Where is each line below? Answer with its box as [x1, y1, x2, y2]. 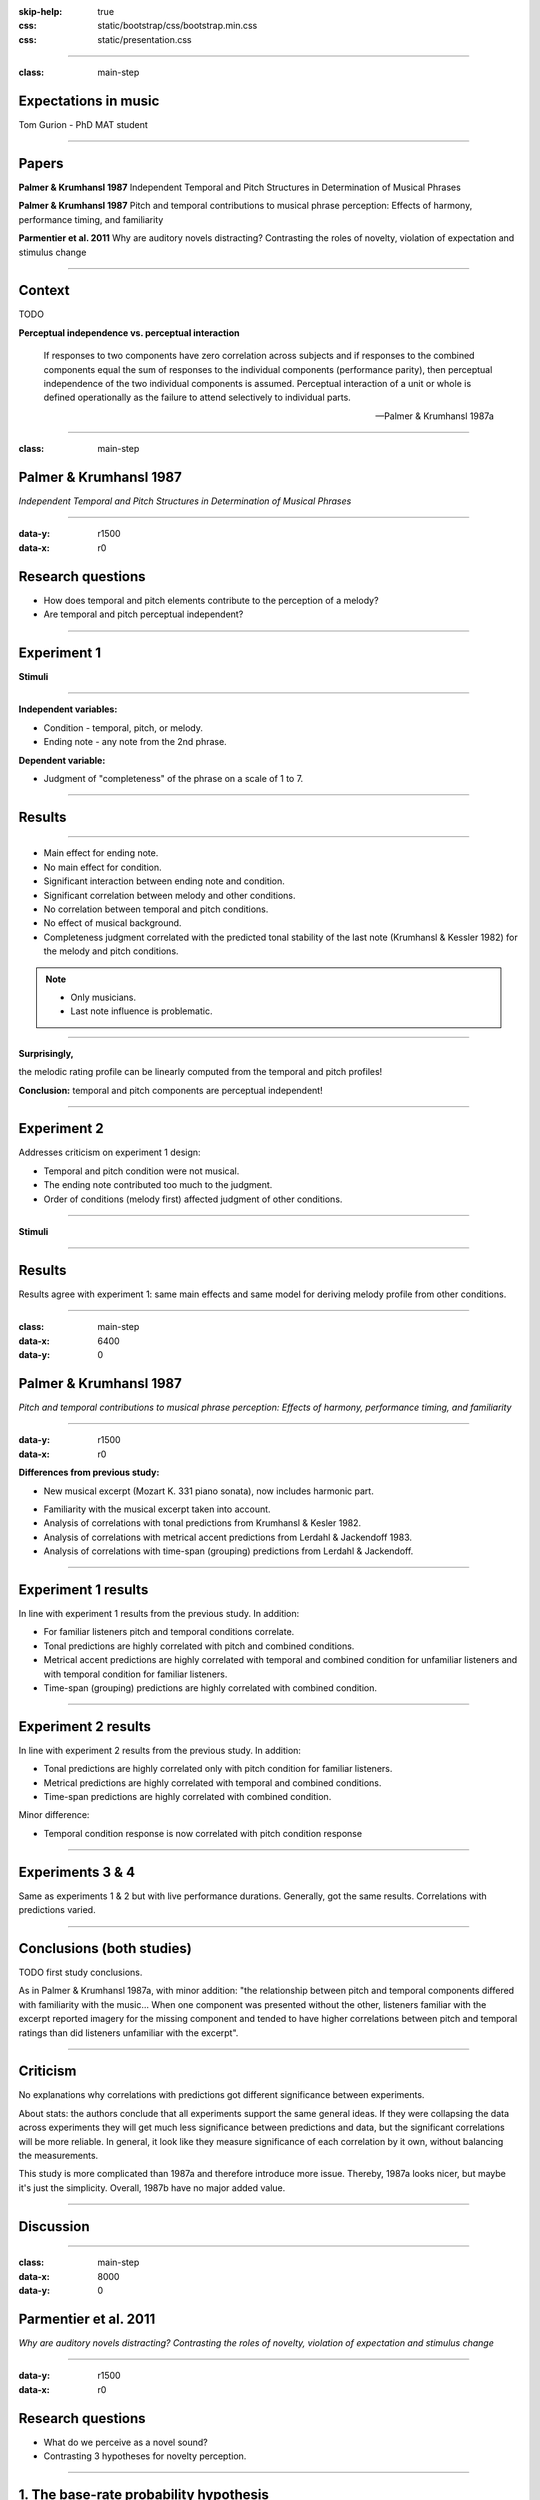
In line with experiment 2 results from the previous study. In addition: [18, 1744, 302, 1756]
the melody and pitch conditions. [43, 945, 179, 957]
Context [18, 282, 70, 299]
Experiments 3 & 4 [18, 1863, 135, 1880]
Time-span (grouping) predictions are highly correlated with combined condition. [43, 1681, 378, 1694]
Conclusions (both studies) [18, 1940, 192, 1957]
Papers [18, 155, 64, 172]
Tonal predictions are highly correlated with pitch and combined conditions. [43, 1640, 355, 1652]
